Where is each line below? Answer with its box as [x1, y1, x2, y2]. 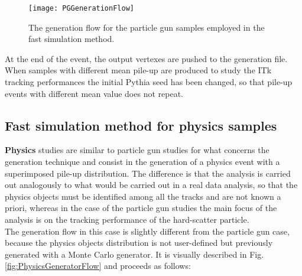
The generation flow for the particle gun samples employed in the [28, 21, 265, 33]
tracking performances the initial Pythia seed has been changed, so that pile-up [5, 76, 293, 88]
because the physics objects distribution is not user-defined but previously [5, 236, 273, 249]
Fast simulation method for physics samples [5, 116, 277, 134]
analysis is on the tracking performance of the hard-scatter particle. [5, 213, 249, 225]
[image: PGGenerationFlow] [28, 4, 134, 12]
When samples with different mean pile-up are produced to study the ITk [5, 64, 272, 76]
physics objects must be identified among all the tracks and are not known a [5, 190, 281, 202]
